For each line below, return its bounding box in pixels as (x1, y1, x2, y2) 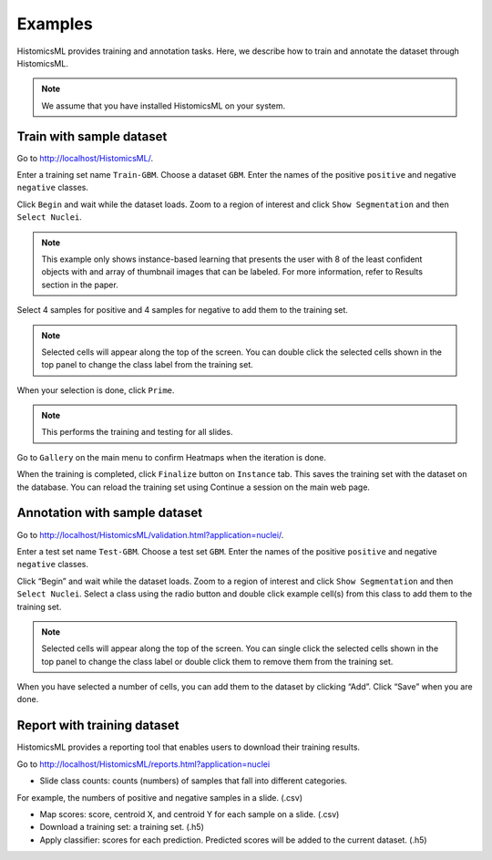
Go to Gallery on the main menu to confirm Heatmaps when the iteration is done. (16, 451, 327, 462)
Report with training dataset (16, 718, 179, 733)
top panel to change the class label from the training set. (41, 359, 254, 370)
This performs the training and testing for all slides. (41, 427, 233, 438)
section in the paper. (41, 279, 118, 290)
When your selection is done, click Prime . (16, 384, 175, 396)
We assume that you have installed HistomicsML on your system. (41, 100, 286, 111)
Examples (16, 14, 93, 34)
